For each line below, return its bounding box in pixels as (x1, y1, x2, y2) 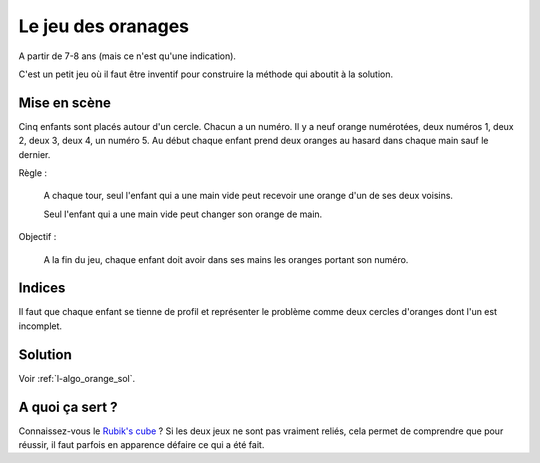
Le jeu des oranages (18, 15, 190, 37)
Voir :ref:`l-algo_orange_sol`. (18, 372, 136, 384)
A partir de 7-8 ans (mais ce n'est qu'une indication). (18, 50, 237, 62)
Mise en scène (18, 94, 112, 111)
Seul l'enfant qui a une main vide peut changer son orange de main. (43, 208, 323, 220)
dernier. (18, 148, 51, 160)
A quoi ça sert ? (18, 398, 118, 415)
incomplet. (18, 320, 63, 332)
